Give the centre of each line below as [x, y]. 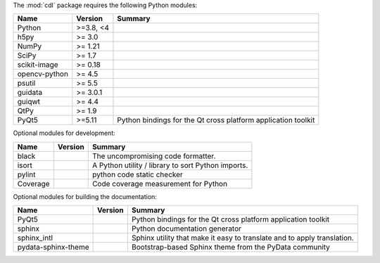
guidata [30, 93]
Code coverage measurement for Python [160, 184]
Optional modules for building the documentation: [85, 196]
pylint [26, 174]
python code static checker [137, 174]
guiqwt [29, 102]
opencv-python [43, 74]
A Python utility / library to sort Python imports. [170, 165]
